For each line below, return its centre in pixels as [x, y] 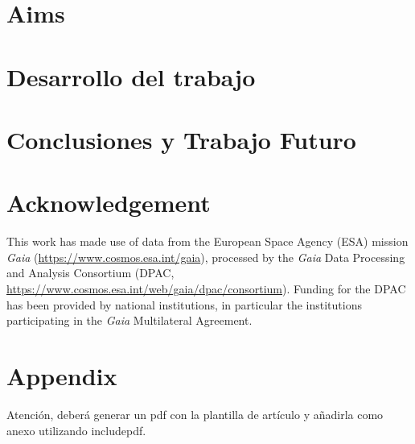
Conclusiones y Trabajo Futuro [181, 139]
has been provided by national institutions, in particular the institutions [184, 304]
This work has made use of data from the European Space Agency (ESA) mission [207, 241]
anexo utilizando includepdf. [76, 430]
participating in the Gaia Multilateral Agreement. [129, 320]
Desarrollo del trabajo [131, 76]
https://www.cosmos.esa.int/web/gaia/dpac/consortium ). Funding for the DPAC [206, 289]
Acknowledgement [109, 203]
